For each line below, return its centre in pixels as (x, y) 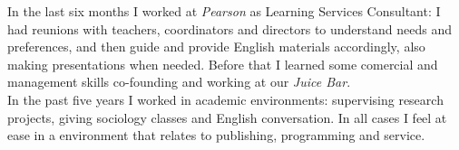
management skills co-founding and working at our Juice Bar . (179, 82)
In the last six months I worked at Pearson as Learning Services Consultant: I (224, 11)
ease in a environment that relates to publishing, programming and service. (216, 135)
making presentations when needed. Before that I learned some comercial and (223, 64)
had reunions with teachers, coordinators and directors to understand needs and (229, 28)
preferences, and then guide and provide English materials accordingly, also (216, 47)
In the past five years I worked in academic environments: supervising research (225, 99)
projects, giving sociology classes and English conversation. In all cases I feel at (227, 117)
